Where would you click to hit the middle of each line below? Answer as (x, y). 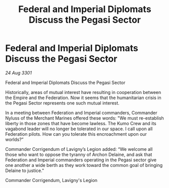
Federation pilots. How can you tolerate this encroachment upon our (76, 134)
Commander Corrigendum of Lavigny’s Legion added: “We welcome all (79, 149)
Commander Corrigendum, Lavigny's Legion (51, 180)
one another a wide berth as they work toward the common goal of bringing (84, 165)
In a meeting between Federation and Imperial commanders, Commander (81, 113)
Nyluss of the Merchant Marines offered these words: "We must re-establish (84, 118)
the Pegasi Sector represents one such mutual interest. (62, 103)
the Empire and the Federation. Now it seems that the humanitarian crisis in (83, 98)
